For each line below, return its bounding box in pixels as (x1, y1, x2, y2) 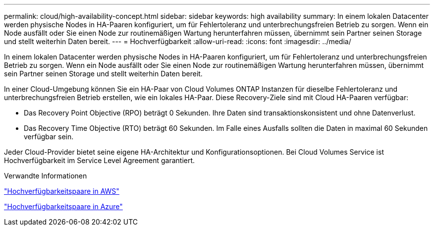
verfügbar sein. (24, 132, 74, 141)
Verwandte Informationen (4, 172, 87, 180)
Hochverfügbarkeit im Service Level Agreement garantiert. (4, 156, 195, 165)
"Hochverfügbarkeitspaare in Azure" (4, 202, 123, 211)
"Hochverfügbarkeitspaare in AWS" (4, 187, 119, 195)
